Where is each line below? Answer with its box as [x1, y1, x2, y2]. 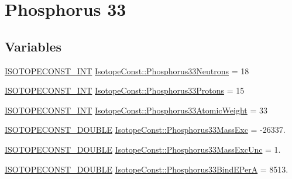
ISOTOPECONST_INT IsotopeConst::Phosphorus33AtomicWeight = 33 [5, 104, 267, 116]
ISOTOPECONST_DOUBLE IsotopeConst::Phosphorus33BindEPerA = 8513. [5, 163, 288, 175]
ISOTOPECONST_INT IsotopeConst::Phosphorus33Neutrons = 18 [5, 64, 249, 77]
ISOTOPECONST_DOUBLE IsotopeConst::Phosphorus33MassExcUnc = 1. [5, 143, 281, 155]
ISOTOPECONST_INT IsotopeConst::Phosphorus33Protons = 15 [5, 84, 245, 97]
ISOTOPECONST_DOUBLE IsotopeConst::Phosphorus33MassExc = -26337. [5, 123, 286, 136]
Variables [5, 37, 62, 55]
